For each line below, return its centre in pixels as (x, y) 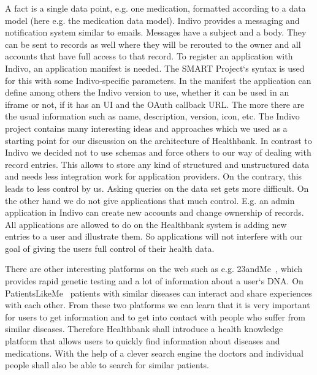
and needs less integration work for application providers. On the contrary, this (154, 176)
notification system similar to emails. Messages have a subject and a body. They (156, 32)
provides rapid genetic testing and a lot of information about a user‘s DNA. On (154, 281)
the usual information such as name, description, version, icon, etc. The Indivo (152, 116)
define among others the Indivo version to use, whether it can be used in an (147, 92)
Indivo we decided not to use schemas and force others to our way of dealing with (158, 152)
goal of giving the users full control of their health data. (110, 248)
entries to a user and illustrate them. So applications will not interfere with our (154, 236)
